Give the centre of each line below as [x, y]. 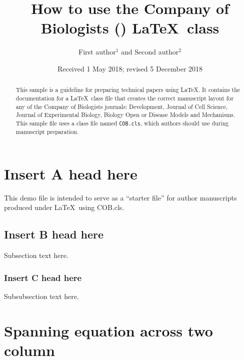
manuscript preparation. [47, 132]
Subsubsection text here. [41, 296]
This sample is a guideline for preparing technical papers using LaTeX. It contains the [128, 90]
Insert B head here [54, 234]
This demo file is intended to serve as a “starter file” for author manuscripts [120, 197]
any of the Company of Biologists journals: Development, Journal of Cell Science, [122, 106]
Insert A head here [71, 173]
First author [97, 52]
